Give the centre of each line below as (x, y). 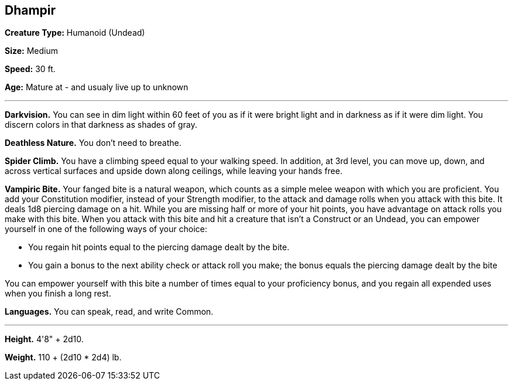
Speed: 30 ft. (30, 69)
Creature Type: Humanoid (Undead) (75, 33)
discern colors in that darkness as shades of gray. (101, 125)
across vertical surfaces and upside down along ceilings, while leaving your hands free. (174, 171)
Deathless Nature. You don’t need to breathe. (93, 143)
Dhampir (30, 10)
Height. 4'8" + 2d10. (44, 339)
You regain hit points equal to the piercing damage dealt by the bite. (159, 247)
